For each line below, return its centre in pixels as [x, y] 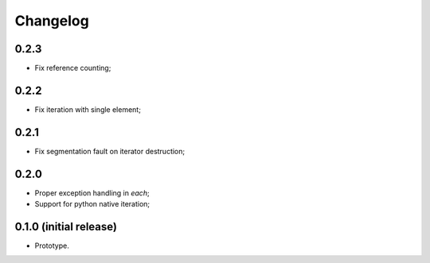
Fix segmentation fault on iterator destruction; [110, 151]
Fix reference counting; [73, 68]
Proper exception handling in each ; [92, 193]
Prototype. [52, 246]
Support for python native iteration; [92, 204]
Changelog [52, 21]
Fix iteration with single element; [88, 109]
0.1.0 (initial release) [66, 226]
